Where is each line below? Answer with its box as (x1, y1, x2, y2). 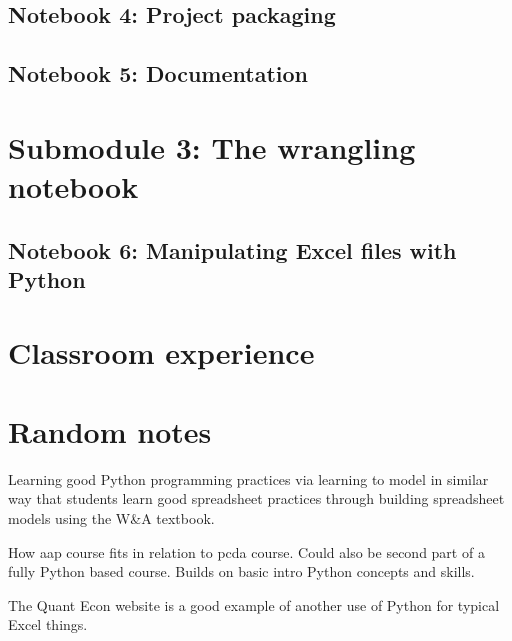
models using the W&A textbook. (8, 507, 215, 528)
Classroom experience (8, 332, 315, 373)
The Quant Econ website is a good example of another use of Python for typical (8, 594, 500, 615)
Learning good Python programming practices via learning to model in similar (8, 468, 489, 489)
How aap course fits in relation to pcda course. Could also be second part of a (8, 541, 485, 562)
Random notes (8, 410, 212, 451)
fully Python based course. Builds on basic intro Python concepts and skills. (8, 561, 475, 582)
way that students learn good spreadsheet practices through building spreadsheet (8, 488, 505, 509)
